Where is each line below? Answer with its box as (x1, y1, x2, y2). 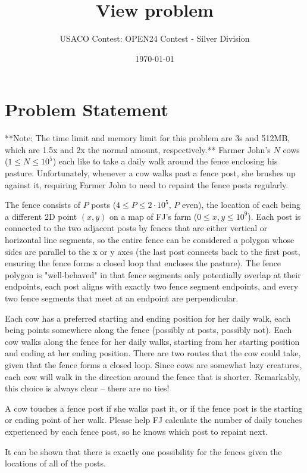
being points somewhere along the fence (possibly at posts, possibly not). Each (5, 323, 292, 336)
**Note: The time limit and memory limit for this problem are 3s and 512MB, (5, 132, 290, 144)
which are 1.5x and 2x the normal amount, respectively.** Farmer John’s (5, 143, 271, 155)
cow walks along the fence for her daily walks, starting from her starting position (5, 335, 300, 347)
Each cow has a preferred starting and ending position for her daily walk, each (5, 312, 291, 324)
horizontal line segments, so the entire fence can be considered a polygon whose (5, 234, 295, 245)
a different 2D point (5, 210, 77, 222)
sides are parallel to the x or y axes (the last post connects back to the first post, (5, 245, 300, 257)
